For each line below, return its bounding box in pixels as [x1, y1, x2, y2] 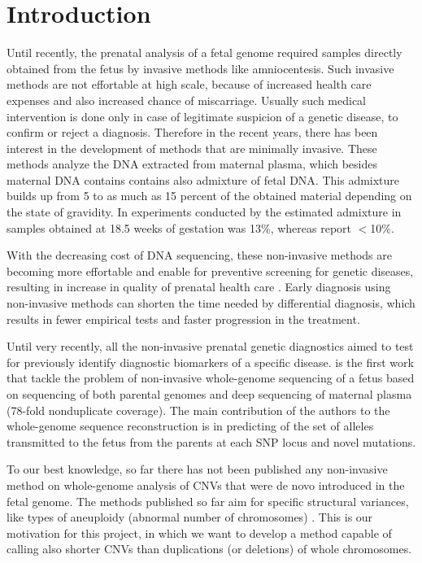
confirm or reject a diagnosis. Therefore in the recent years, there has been [7, 124, 378, 141]
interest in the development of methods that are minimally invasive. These [7, 139, 377, 156]
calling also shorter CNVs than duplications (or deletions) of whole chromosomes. [7, 540, 412, 557]
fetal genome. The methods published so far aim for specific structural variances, [7, 492, 409, 509]
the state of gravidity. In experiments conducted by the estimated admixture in [7, 203, 402, 220]
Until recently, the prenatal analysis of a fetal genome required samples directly [7, 44, 402, 61]
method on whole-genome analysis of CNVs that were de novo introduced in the [7, 476, 405, 493]
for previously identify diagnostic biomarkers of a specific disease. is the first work [7, 353, 414, 370]
